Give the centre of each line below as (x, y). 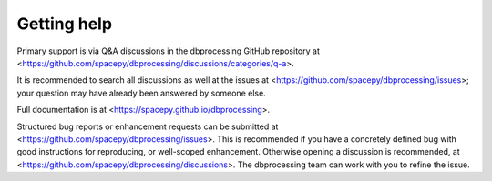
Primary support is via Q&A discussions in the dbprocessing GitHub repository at (169, 51)
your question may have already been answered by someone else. (141, 93)
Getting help (65, 24)
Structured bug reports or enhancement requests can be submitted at (148, 126)
